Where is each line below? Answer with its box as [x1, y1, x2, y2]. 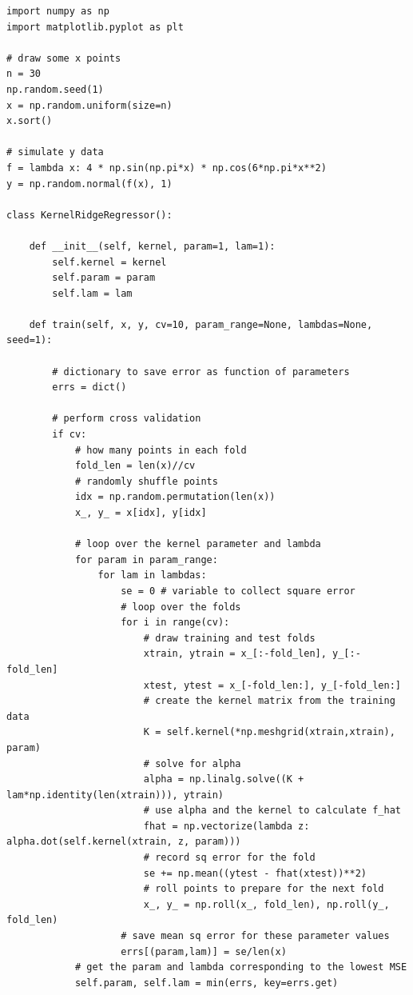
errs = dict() [52, 382, 127, 394]
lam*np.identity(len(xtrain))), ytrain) [6, 789, 224, 801]
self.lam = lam [52, 287, 133, 299]
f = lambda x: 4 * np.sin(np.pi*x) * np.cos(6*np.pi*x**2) [6, 162, 327, 174]
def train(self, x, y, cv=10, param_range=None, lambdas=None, [29, 318, 373, 330]
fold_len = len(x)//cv [74, 460, 196, 472]
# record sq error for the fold [143, 852, 316, 864]
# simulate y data [6, 146, 104, 158]
